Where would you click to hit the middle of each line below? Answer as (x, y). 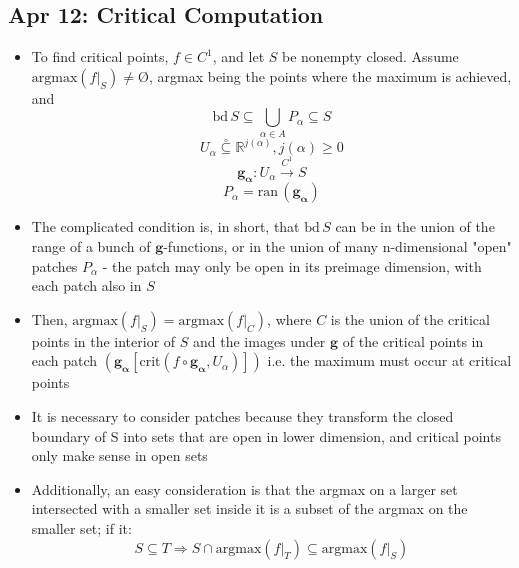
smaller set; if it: (81, 527)
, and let (238, 56)
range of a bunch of (91, 245)
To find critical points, (100, 56)
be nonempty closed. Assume (370, 56)
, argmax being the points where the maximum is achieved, (330, 75)
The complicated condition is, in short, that (165, 226)
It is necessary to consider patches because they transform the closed (242, 415)
